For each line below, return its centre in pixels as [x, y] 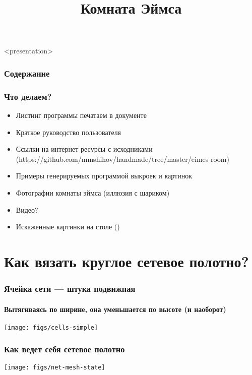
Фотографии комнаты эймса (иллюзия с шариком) [93, 193]
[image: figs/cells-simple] [51, 327]
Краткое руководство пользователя [69, 132]
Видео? [27, 209]
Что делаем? [28, 96]
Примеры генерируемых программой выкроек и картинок [104, 176]
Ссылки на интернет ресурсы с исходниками [84, 149]
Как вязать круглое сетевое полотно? [127, 261]
